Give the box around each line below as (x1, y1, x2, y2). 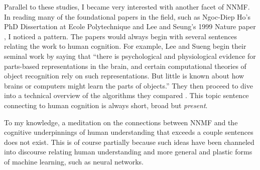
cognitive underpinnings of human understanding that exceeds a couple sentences (4, 127, 253, 137)
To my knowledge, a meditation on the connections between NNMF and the (4, 117, 238, 127)
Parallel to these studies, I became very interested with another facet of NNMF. (4, 2, 250, 12)
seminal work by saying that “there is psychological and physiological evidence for (4, 50, 256, 61)
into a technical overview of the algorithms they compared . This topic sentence (4, 90, 249, 101)
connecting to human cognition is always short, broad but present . (4, 100, 208, 110)
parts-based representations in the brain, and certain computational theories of (4, 60, 246, 71)
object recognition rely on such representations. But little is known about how (4, 70, 244, 81)
